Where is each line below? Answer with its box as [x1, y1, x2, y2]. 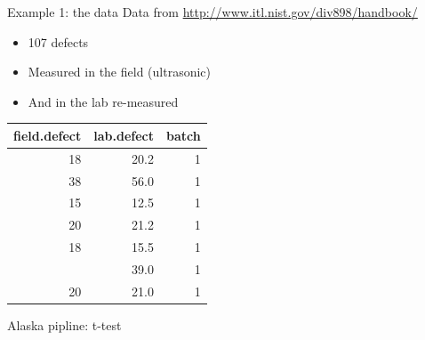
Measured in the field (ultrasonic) [28, 62, 211, 81]
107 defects [28, 32, 89, 51]
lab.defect [93, 125, 154, 144]
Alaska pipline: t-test [7, 315, 122, 334]
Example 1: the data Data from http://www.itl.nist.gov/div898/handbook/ [7, 3, 418, 20]
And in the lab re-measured [28, 92, 179, 110]
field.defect [13, 125, 82, 144]
